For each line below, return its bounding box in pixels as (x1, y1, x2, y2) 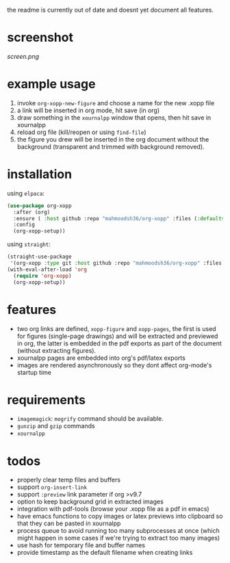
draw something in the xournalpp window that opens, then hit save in (16, 113, 212, 122)
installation (7, 167, 73, 182)
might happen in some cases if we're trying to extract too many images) (16, 534, 220, 542)
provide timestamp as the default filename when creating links (16, 549, 193, 557)
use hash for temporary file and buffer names (16, 541, 146, 549)
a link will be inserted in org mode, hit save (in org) (16, 106, 160, 114)
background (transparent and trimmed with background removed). (16, 142, 205, 150)
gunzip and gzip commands (16, 422, 95, 430)
